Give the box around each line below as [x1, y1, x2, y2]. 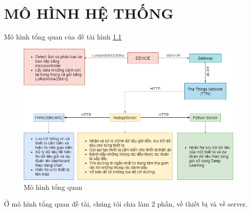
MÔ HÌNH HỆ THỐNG [4, 3, 174, 23]
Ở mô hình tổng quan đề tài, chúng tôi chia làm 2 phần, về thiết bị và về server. [4, 198, 248, 209]
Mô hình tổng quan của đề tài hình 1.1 [4, 32, 122, 42]
